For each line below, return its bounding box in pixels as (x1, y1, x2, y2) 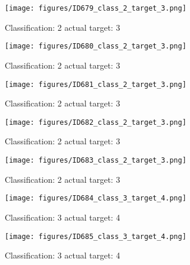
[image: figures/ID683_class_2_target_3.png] (5, 156, 186, 164)
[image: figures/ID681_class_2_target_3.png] (5, 80, 186, 89)
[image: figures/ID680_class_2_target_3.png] (5, 42, 186, 51)
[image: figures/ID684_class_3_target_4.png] (5, 194, 186, 203)
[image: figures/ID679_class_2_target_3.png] (5, 4, 186, 12)
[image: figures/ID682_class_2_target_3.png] (5, 118, 186, 127)
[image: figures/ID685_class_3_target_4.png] (5, 232, 186, 241)
